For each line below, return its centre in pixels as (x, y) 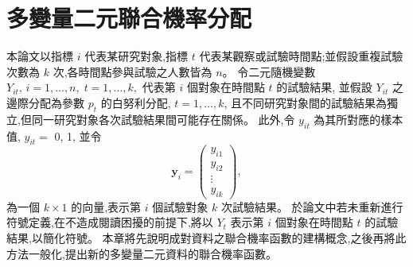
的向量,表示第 (106, 206)
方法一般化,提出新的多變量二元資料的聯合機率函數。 (142, 253)
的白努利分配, (136, 102)
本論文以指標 (40, 56)
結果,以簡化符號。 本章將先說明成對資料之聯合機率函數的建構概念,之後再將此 (206, 238)
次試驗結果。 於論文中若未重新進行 (312, 206)
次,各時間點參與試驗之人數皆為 (132, 71)
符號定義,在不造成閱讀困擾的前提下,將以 (110, 222)
